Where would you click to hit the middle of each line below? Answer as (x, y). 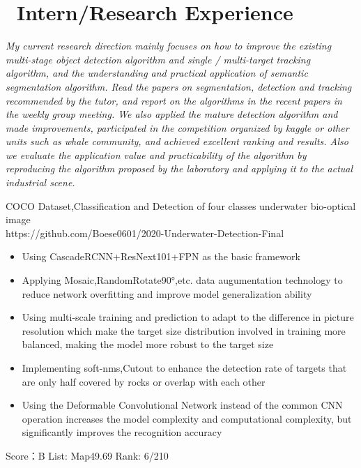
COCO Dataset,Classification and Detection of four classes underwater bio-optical (181, 205)
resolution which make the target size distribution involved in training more (184, 330)
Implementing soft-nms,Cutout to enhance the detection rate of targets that (184, 368)
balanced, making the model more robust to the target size (148, 344)
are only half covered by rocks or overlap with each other (144, 381)
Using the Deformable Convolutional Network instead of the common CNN (182, 405)
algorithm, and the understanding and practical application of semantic (157, 73)
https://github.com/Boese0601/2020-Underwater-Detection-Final (145, 233)
